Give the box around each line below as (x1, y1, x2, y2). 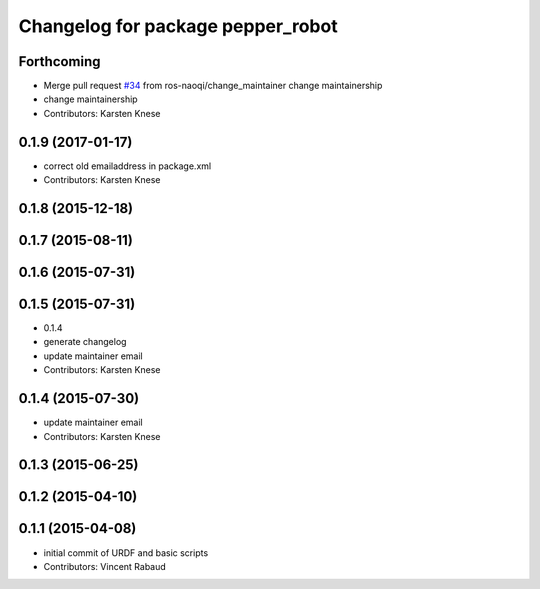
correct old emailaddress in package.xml (43, 160, 212, 172)
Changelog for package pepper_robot (18, 15, 339, 37)
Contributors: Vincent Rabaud (43, 560, 167, 572)
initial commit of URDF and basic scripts (43, 546, 209, 559)
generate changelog (43, 336, 127, 348)
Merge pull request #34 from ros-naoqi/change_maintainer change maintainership (43, 80, 383, 92)
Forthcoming (18, 53, 101, 70)
